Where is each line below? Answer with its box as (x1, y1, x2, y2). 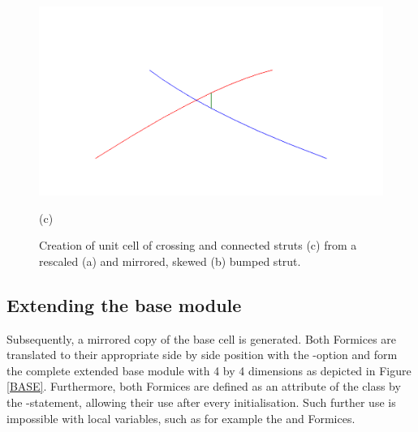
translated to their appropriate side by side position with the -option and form (6, 346, 398, 363)
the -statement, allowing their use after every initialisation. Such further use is (6, 394, 396, 411)
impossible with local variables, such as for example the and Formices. (6, 409, 356, 426)
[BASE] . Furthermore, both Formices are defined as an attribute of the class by (6, 378, 401, 395)
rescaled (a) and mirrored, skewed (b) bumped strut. (39, 252, 301, 269)
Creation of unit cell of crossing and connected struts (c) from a (39, 237, 357, 254)
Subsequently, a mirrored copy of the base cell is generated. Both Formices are (6, 330, 397, 347)
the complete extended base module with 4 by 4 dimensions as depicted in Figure (6, 361, 412, 379)
